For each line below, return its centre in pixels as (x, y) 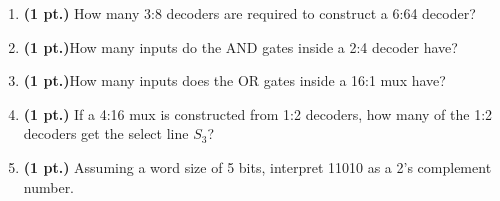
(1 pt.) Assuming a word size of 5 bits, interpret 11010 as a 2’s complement (257, 166)
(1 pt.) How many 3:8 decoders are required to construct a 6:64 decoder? (249, 13)
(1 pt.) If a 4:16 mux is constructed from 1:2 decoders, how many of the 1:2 (258, 113)
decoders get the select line (106, 133)
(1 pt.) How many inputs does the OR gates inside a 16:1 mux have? (234, 80)
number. (49, 186)
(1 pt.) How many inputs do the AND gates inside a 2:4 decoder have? (240, 46)
